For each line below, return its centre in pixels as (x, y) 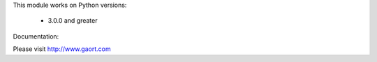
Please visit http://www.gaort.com (62, 49)
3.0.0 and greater (73, 21)
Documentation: (36, 36)
